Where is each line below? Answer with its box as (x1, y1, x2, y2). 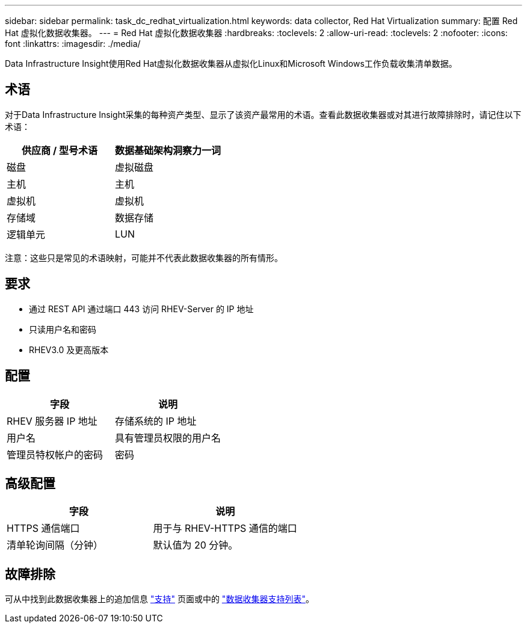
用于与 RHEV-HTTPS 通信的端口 (153, 522, 297, 535)
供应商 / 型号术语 (22, 144, 97, 156)
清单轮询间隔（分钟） (7, 539, 103, 552)
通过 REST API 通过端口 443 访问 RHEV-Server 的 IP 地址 (29, 303, 254, 314)
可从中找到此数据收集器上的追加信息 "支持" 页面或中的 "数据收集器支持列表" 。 (5, 594, 314, 605)
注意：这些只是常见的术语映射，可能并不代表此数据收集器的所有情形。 (5, 252, 283, 263)
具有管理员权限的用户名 (115, 431, 221, 444)
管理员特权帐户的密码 (7, 448, 103, 461)
